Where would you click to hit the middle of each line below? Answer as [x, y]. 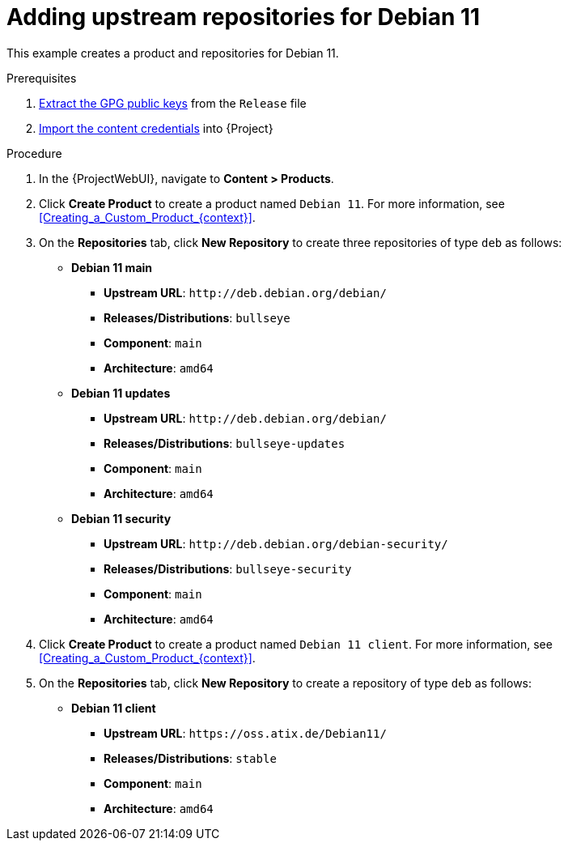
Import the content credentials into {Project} [156, 128]
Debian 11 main [112, 267]
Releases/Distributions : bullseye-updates [225, 443]
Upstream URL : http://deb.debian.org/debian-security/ [276, 543]
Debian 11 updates [121, 393]
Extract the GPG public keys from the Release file [173, 103]
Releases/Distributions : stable [190, 758]
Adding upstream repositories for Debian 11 [244, 17]
